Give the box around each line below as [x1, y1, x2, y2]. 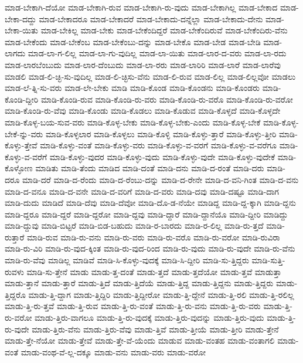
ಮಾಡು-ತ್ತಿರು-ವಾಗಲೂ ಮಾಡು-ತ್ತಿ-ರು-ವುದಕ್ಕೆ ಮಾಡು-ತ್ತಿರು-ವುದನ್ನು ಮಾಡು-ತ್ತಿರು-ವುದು [35, 311, 264, 324]
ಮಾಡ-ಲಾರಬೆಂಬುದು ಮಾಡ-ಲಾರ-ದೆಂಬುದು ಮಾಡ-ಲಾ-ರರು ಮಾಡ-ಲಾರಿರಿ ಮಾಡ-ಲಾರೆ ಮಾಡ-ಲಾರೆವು [5, 58, 281, 70]
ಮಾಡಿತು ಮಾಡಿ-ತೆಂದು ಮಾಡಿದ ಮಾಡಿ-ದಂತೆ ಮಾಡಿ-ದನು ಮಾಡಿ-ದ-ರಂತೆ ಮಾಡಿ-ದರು [35, 162, 264, 174]
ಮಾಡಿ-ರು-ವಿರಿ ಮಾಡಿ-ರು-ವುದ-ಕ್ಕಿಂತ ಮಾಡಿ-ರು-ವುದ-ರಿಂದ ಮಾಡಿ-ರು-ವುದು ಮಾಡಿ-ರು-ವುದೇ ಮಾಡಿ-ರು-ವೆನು [5, 242, 295, 255]
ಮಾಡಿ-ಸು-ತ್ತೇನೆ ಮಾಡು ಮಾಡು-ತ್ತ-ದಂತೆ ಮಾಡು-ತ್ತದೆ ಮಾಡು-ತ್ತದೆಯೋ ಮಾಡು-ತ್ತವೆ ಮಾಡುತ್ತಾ [26, 265, 282, 277]
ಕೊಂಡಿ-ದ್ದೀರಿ [5, 93, 39, 105]
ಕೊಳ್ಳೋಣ [5, 162, 33, 174]
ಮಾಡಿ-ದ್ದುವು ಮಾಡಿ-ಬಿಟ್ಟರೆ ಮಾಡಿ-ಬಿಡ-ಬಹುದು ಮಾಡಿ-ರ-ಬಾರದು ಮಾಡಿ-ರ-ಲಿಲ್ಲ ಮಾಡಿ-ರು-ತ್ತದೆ [5, 219, 264, 232]
